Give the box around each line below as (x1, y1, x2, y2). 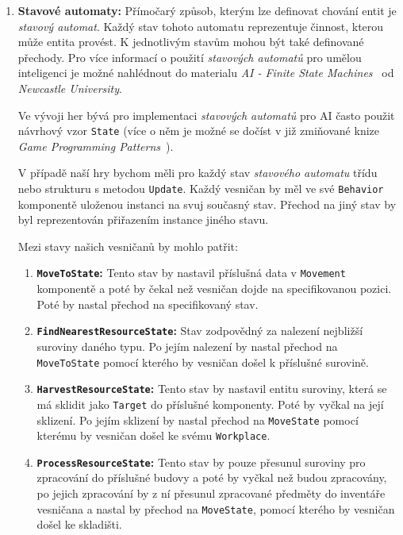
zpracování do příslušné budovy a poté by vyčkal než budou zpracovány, (36, 469, 387, 486)
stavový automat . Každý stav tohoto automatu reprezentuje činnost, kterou (17, 17, 384, 34)
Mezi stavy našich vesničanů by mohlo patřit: (17, 237, 238, 254)
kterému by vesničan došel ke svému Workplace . (36, 427, 271, 444)
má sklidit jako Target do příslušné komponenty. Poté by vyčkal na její (36, 395, 384, 412)
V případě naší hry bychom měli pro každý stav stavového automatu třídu (17, 164, 378, 181)
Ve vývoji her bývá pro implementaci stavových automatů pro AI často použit (17, 106, 395, 123)
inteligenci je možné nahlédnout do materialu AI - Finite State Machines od (17, 64, 394, 81)
